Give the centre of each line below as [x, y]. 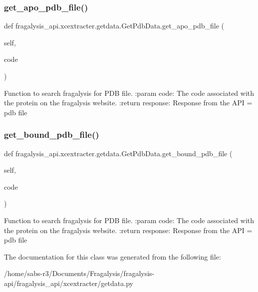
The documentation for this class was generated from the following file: [113, 256]
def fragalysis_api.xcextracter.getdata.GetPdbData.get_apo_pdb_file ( [114, 26]
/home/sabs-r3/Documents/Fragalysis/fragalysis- [79, 273]
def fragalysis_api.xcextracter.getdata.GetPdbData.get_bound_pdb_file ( [118, 153]
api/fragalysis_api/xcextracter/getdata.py [69, 283]
